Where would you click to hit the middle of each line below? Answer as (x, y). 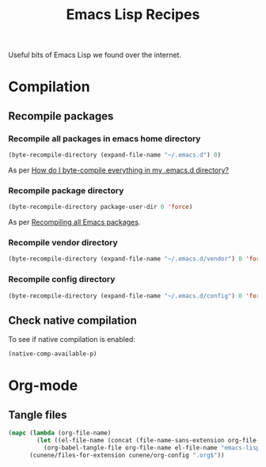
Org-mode (43, 386)
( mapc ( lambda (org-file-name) (60, 433)
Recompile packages (61, 116)
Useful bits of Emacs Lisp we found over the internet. (95, 55)
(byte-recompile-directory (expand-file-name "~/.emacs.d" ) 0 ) (115, 155)
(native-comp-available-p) (53, 354)
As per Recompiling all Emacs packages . (74, 222)
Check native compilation (72, 320)
